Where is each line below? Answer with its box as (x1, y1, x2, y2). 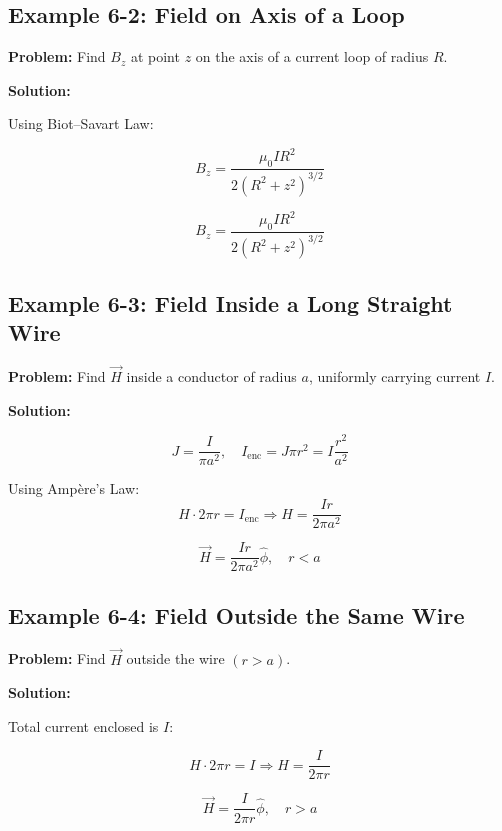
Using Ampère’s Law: (8, 478, 140, 499)
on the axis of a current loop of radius (195, 46, 429, 67)
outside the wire (126, 648, 225, 669)
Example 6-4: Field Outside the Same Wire (8, 599, 465, 630)
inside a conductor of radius (126, 366, 297, 387)
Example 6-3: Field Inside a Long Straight (8, 287, 453, 318)
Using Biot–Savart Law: (8, 113, 154, 134)
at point (130, 46, 180, 67)
